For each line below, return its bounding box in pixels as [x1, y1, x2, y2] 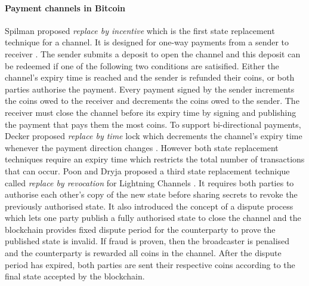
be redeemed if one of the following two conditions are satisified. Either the [5, 59, 279, 72]
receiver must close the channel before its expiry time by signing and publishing [5, 106, 296, 118]
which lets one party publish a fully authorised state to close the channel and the [5, 211, 301, 224]
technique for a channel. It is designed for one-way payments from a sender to [5, 36, 289, 48]
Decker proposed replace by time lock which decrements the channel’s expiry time [5, 130, 302, 142]
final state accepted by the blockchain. [5, 270, 145, 282]
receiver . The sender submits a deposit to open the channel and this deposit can [5, 47, 301, 60]
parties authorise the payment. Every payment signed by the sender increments [5, 82, 295, 95]
